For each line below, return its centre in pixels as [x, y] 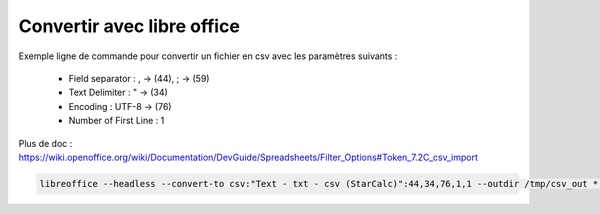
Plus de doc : [45, 143]
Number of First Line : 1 [116, 121]
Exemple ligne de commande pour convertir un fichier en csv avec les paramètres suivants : [208, 56]
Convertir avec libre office [129, 26]
